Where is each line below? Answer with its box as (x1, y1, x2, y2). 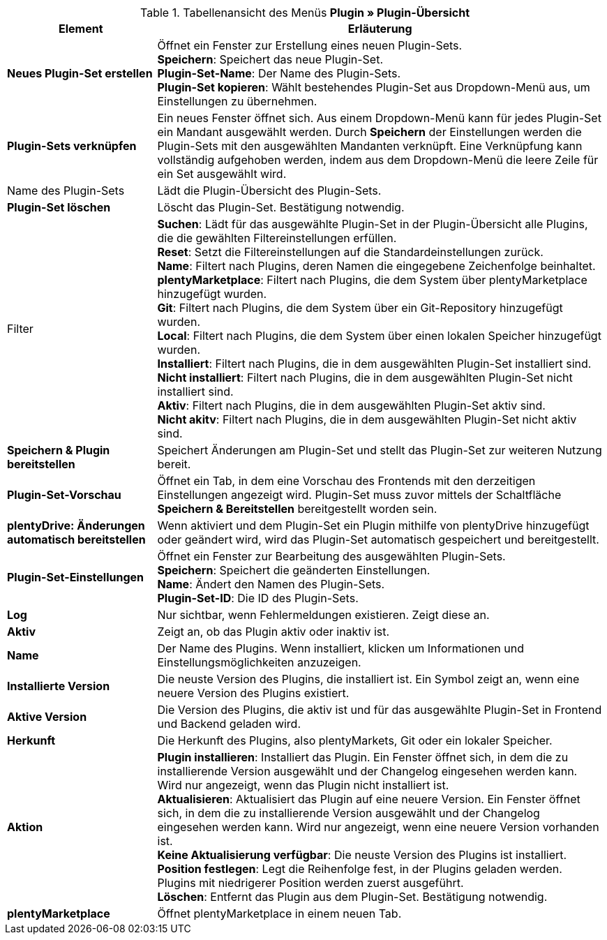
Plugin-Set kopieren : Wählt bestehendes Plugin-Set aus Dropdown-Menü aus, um (157, 80, 590, 94)
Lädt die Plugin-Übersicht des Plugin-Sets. (157, 184, 382, 197)
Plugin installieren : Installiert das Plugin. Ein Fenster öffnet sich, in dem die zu (157, 750, 569, 764)
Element (58, 22, 103, 36)
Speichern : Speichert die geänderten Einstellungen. (157, 563, 430, 577)
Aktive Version (7, 710, 87, 724)
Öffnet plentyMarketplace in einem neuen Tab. (157, 907, 402, 920)
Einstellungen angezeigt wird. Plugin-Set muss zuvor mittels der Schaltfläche (157, 488, 562, 502)
